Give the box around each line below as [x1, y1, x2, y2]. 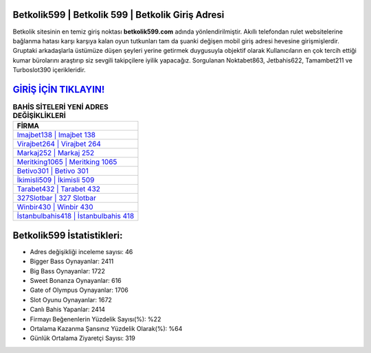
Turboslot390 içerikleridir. [12, 66, 86, 74]
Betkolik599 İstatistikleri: [12, 229, 123, 241]
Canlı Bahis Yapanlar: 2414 [30, 306, 106, 314]
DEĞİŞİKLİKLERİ [12, 111, 67, 120]
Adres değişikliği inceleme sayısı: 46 [30, 247, 133, 255]
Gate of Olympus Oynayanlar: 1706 [30, 286, 128, 295]
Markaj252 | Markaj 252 [16, 148, 95, 158]
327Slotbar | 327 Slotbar [16, 193, 96, 203]
